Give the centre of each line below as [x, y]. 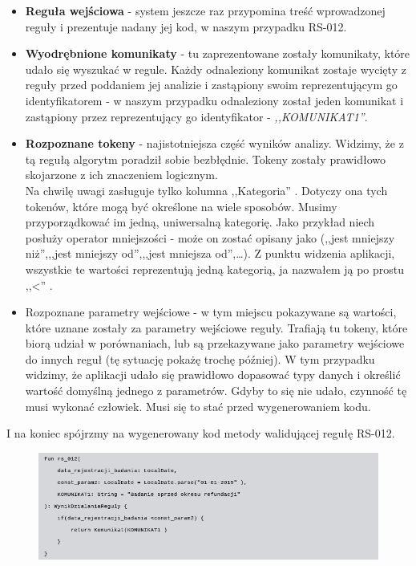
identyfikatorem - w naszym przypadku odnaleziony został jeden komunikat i [214, 100]
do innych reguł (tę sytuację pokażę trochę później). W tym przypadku [200, 358]
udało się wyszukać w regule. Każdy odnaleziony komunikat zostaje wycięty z [216, 69]
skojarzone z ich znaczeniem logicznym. [121, 175]
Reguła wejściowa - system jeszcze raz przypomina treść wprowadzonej [205, 10]
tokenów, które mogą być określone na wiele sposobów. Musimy [181, 206]
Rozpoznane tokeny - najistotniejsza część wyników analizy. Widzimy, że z [214, 143]
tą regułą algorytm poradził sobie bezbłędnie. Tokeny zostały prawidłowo [206, 159]
